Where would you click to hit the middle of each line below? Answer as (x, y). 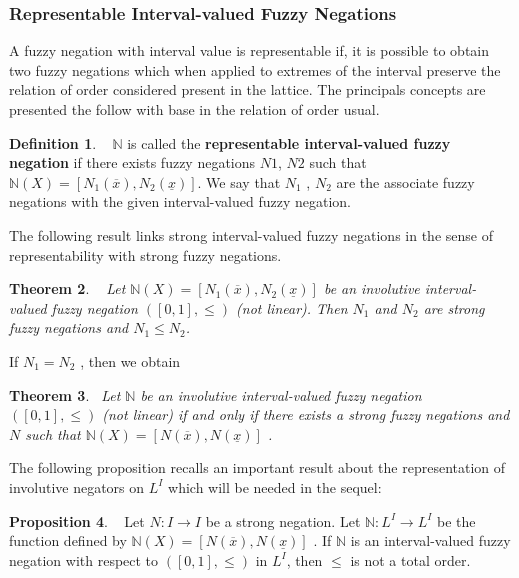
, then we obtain (130, 360)
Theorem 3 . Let (65, 394)
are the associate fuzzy (405, 181)
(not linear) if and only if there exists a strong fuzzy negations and (306, 414)
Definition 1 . (53, 142)
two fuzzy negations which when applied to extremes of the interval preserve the (255, 69)
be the (456, 520)
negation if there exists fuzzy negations (132, 162)
